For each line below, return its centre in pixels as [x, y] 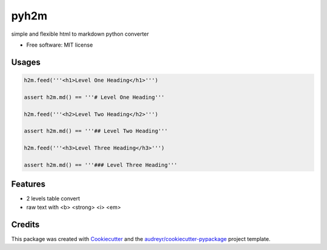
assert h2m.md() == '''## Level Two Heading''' [96, 131]
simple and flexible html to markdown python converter [80, 34]
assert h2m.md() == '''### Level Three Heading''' [101, 165]
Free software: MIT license [60, 45]
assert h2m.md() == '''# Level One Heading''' [94, 97]
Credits [25, 224]
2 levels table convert [53, 199]
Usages [26, 62]
